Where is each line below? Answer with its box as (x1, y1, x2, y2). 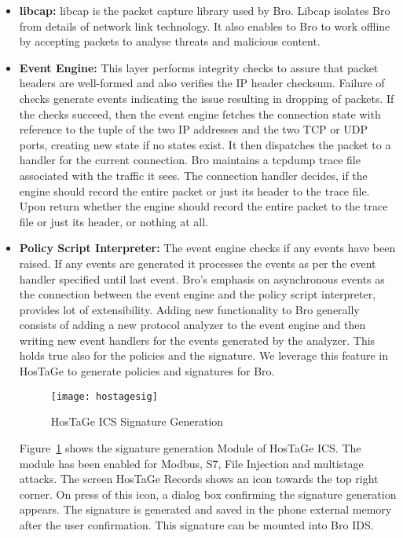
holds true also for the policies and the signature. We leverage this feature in (19, 347, 388, 364)
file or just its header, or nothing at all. (19, 213, 209, 229)
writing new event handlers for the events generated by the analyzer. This (19, 331, 376, 348)
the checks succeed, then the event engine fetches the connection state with (19, 105, 381, 122)
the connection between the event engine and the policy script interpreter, (19, 286, 376, 302)
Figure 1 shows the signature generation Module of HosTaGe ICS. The (19, 439, 361, 456)
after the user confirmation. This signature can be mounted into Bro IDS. (19, 516, 374, 533)
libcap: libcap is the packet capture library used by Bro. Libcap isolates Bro (19, 2, 390, 18)
